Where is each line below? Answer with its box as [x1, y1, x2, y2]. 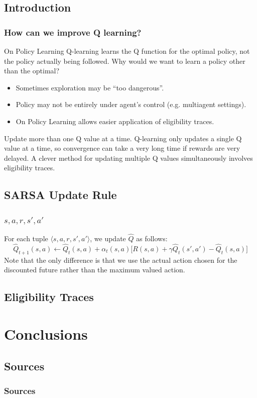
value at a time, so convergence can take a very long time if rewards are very [4, 143, 240, 153]
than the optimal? [4, 65, 60, 76]
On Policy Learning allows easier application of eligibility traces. [16, 116, 214, 126]
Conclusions [4, 323, 88, 344]
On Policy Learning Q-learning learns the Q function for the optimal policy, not [4, 46, 250, 56]
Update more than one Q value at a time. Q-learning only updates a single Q [4, 133, 242, 143]
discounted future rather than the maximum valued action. [4, 264, 185, 275]
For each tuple [4, 233, 48, 244]
